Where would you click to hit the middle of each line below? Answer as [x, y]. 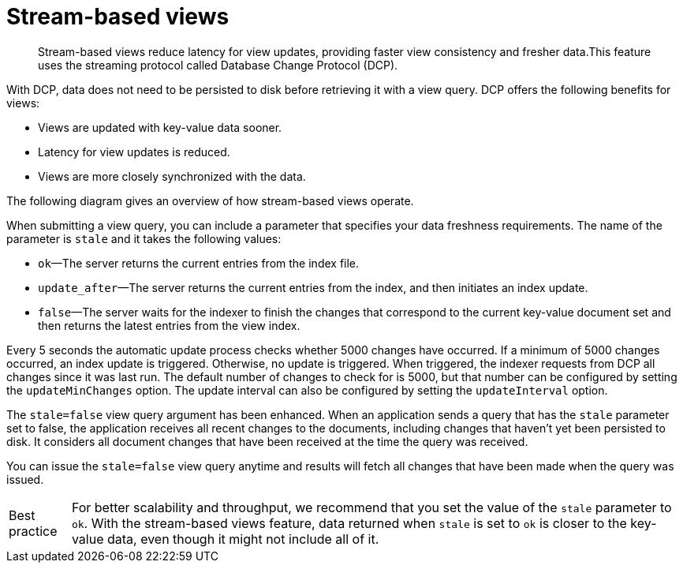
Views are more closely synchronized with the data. [172, 176]
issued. [25, 479]
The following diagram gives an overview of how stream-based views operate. [210, 200]
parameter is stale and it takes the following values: [144, 238]
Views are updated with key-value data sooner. [160, 127]
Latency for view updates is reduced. [134, 152]
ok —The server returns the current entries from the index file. [199, 263]
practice [33, 531]
